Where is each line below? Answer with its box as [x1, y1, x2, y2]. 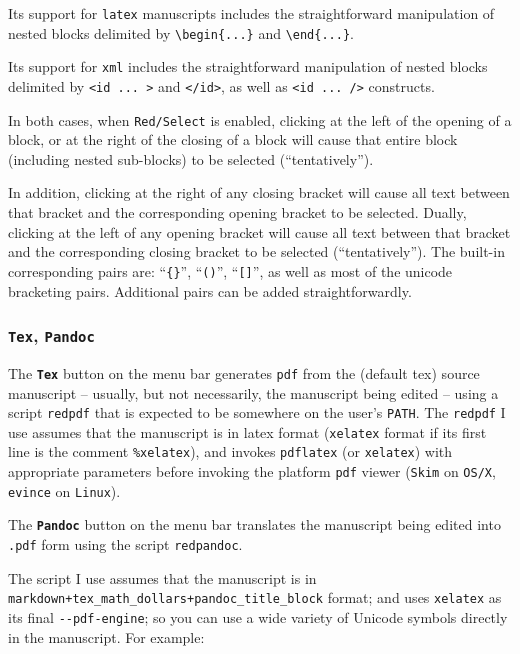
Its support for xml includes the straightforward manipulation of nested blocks [8, 56, 488, 77]
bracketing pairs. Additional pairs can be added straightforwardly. [8, 280, 412, 301]
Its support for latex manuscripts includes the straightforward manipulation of [8, 3, 495, 23]
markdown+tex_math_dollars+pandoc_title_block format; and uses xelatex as [8, 587, 502, 608]
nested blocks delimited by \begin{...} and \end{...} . [8, 22, 354, 43]
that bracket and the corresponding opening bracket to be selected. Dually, [8, 202, 467, 223]
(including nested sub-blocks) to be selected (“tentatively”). [8, 148, 374, 169]
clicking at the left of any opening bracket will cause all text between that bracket [8, 221, 511, 242]
